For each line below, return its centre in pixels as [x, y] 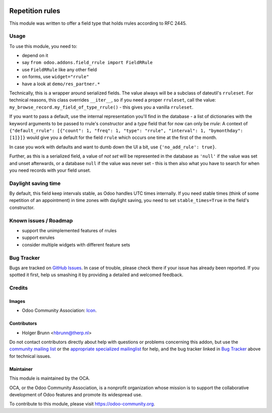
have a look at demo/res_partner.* [61, 84]
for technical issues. [30, 356]
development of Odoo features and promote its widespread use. [76, 394]
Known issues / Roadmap [41, 221]
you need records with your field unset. [50, 170]
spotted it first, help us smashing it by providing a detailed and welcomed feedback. [96, 275]
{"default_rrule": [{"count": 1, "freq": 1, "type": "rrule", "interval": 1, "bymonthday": [126, 131]
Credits [18, 288]
